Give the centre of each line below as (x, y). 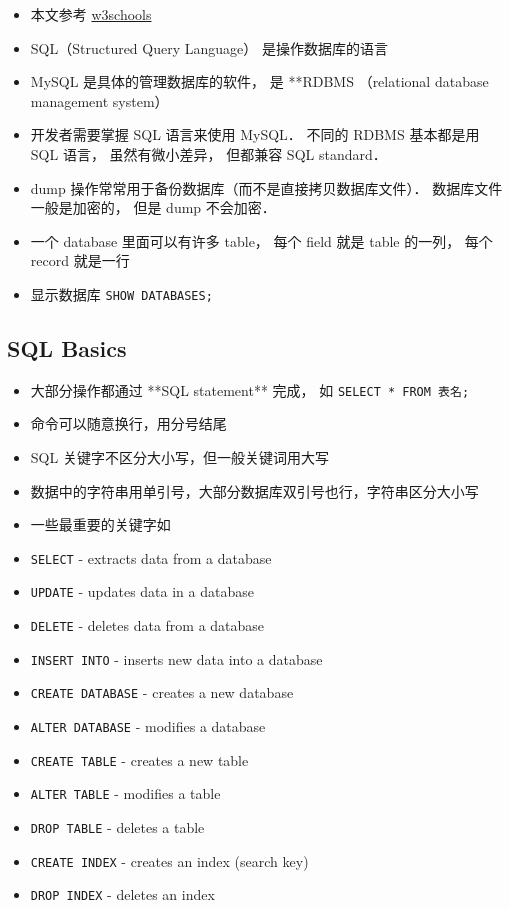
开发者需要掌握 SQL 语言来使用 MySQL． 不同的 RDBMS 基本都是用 (255, 134)
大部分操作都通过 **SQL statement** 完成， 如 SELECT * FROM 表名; (250, 389)
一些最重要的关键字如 (100, 524)
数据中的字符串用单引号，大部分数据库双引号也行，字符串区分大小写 (254, 490)
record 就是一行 (80, 260)
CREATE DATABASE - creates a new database (162, 692)
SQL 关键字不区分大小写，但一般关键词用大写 (179, 457)
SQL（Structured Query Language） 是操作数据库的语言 (209, 47)
